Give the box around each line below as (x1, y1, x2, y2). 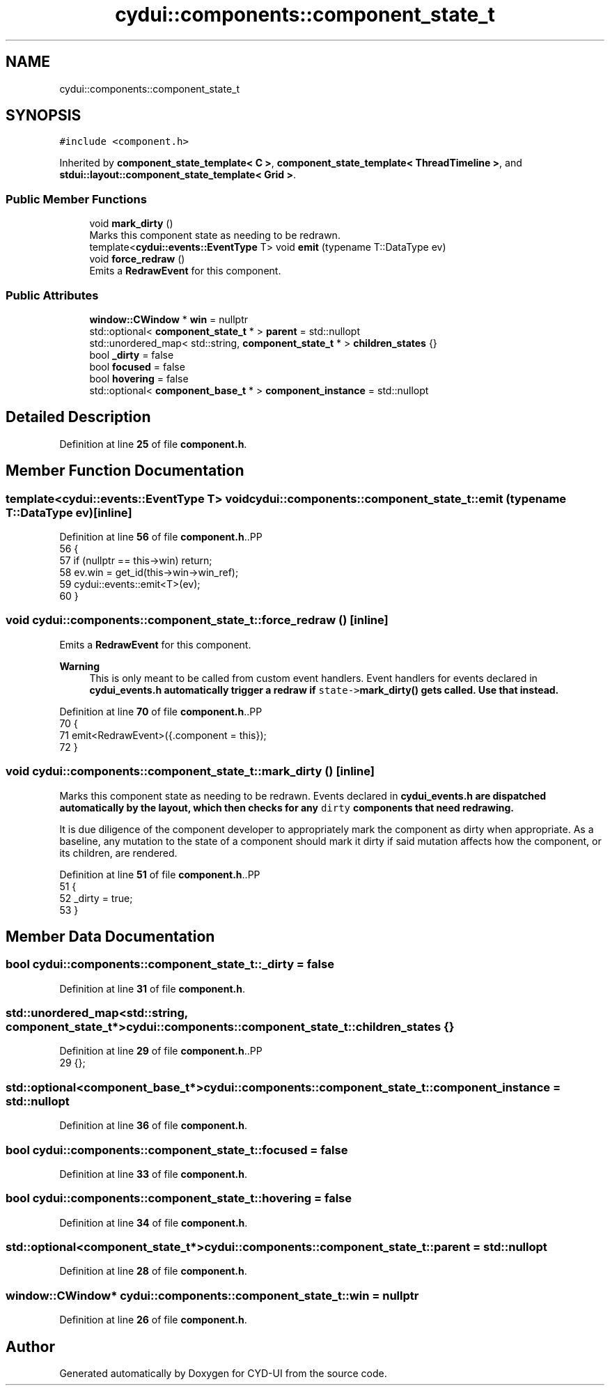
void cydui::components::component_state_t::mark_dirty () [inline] (6, 764, 375, 779)
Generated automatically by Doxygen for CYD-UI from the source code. (59, 1367, 387, 1380)
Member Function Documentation (6, 462, 244, 480)
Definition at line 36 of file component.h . (59, 1119, 248, 1132)
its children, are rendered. (59, 846, 178, 859)
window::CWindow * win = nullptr (89, 313, 249, 325)
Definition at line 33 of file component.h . (59, 1167, 247, 1180)
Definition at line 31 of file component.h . (59, 982, 245, 995)
